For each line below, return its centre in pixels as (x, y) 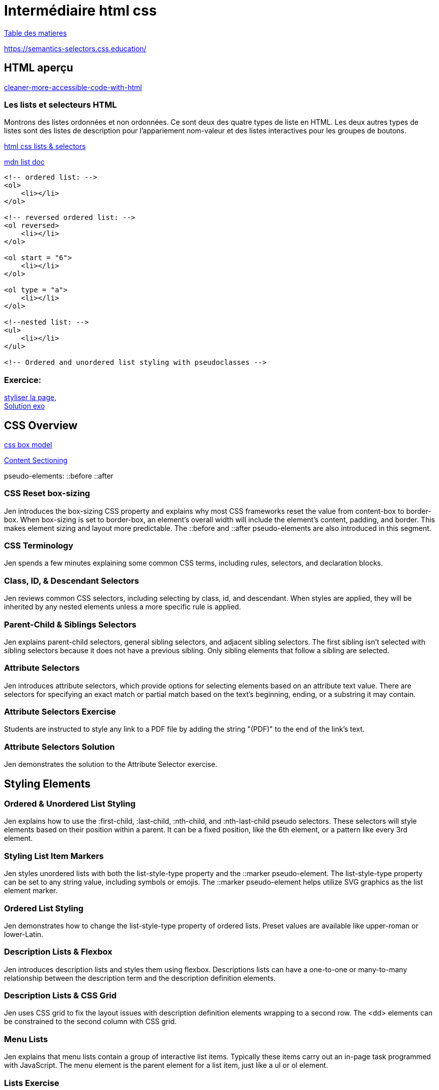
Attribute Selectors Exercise (60, 712)
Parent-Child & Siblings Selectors (70, 624)
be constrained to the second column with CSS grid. (90, 1022)
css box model (28, 444)
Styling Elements (47, 784)
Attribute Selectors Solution (60, 747)
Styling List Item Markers (54, 856)
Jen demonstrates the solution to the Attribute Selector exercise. (111, 764)
